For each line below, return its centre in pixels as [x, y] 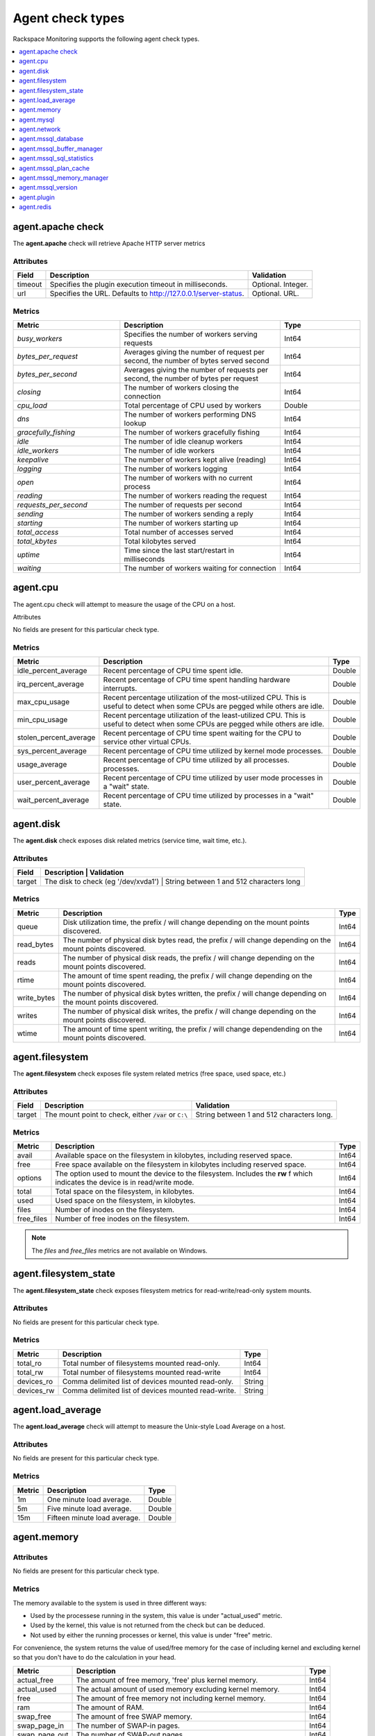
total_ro [29, 1363]
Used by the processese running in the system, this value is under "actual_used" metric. [156, 1615]
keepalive [33, 460]
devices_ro [35, 1381]
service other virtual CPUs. [147, 742]
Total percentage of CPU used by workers [193, 405]
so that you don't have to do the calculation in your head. [94, 1658]
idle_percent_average [52, 671]
